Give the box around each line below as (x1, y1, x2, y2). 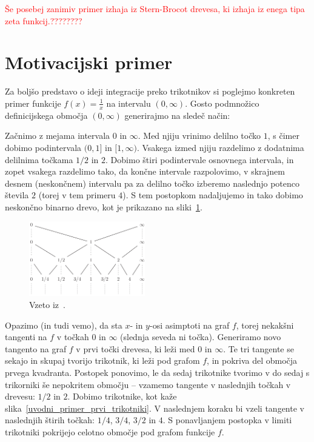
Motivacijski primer (5, 50, 173, 75)
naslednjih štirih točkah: (5, 414, 95, 426)
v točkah (56, 330, 89, 343)
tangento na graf (5, 342, 67, 355)
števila (5, 189, 29, 201)
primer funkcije (5, 96, 61, 109)
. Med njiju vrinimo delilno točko (138, 129, 261, 142)
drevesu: (5, 390, 35, 403)
